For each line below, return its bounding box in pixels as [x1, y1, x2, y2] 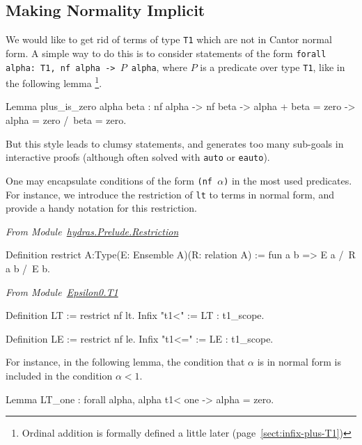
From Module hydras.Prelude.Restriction [6, 224, 179, 238]
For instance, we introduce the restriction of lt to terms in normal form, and [6, 187, 334, 201]
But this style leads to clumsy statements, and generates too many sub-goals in [6, 136, 344, 150]
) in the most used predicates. [223, 173, 352, 187]
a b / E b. [6, 260, 50, 275]
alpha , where [131, 59, 187, 74]
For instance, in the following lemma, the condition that [6, 354, 245, 369]
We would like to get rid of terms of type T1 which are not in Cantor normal [6, 32, 332, 47]
